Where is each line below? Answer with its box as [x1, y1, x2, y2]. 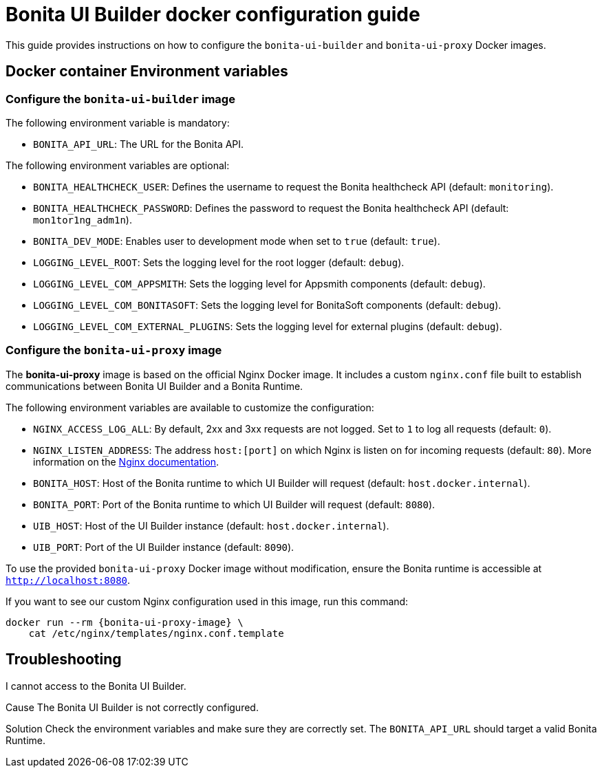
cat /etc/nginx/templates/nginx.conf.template [28, 627, 284, 639]
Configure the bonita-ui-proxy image [6, 343, 222, 358]
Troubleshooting [6, 651, 122, 668]
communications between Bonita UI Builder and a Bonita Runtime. [6, 380, 303, 392]
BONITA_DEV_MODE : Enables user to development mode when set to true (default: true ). [33, 235, 440, 247]
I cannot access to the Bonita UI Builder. [6, 679, 186, 692]
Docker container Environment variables [6, 63, 288, 80]
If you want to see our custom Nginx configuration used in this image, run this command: [6, 595, 409, 607]
